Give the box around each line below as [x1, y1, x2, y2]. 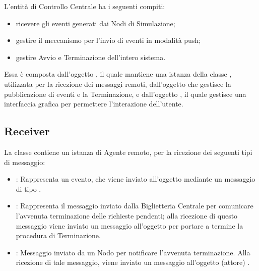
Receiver [4, 123, 50, 139]
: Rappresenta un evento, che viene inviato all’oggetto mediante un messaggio [16, 174, 255, 184]
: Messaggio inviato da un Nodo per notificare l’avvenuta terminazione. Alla [16, 247, 250, 257]
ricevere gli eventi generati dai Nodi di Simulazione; [16, 18, 175, 28]
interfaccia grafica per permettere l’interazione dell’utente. [4, 98, 183, 109]
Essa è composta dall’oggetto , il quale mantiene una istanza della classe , [4, 69, 232, 79]
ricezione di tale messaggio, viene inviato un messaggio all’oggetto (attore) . [16, 257, 250, 267]
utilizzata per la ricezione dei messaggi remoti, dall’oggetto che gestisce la [4, 78, 231, 89]
